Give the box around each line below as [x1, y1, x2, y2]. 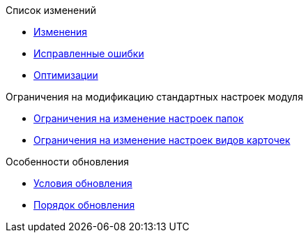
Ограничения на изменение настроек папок [33, 112, 244, 124]
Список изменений [6, 4, 96, 16]
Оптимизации [33, 69, 98, 81]
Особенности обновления [6, 156, 130, 168]
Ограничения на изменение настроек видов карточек [33, 134, 291, 146]
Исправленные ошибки [33, 47, 144, 59]
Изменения [33, 26, 88, 38]
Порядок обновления [33, 199, 135, 211]
